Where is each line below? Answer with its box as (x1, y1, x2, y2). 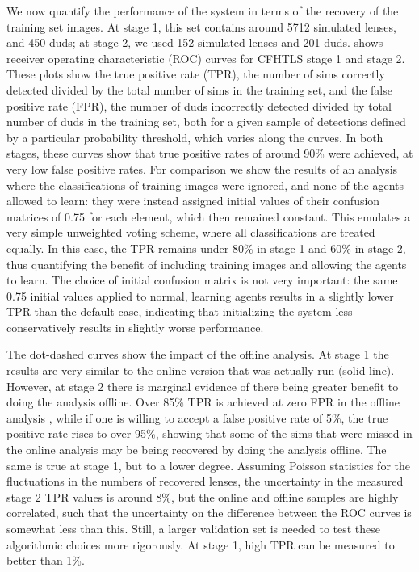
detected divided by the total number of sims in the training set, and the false (6, 81, 392, 98)
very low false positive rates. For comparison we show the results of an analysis (6, 160, 398, 177)
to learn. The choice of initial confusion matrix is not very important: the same (6, 271, 398, 288)
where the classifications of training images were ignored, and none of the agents (6, 176, 404, 193)
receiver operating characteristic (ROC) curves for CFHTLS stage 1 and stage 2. (6, 49, 405, 66)
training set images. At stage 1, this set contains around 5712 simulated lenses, (6, 18, 396, 35)
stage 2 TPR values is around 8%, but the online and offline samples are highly (6, 488, 399, 505)
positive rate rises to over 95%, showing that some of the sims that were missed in (6, 425, 413, 442)
